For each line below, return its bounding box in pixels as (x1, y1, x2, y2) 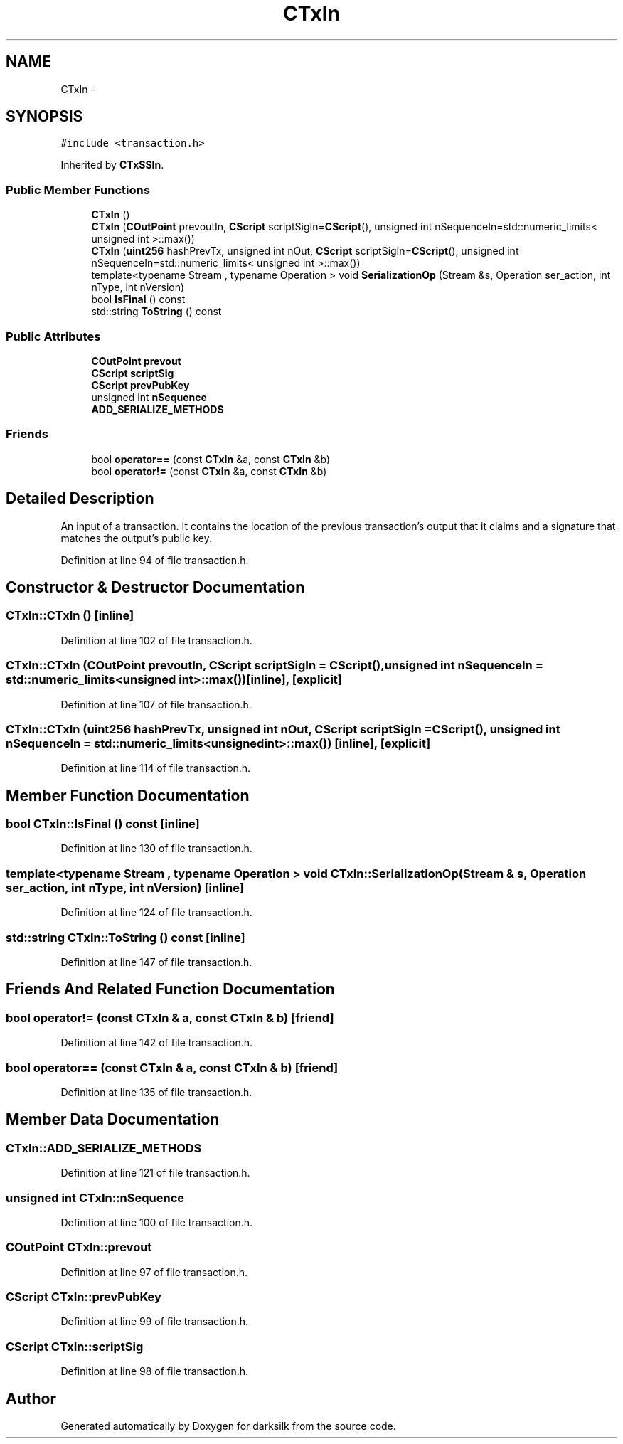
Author (6, 1389, 56, 1408)
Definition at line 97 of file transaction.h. (60, 1265, 248, 1278)
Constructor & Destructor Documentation (6, 578, 305, 596)
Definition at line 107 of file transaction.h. (60, 698, 252, 711)
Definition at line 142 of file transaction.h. (60, 1036, 252, 1049)
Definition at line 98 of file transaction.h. (60, 1365, 249, 1378)
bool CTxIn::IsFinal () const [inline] (6, 817, 200, 832)
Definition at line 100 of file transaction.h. (60, 1216, 253, 1228)
